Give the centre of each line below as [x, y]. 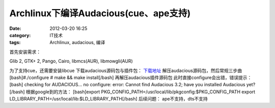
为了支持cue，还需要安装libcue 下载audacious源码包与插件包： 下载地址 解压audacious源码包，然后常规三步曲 [126, 70]
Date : [15, 28]
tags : [15, 43]
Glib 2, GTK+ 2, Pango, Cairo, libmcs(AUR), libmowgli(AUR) [71, 61]
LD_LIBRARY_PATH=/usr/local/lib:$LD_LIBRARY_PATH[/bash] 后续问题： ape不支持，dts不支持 [109, 99]
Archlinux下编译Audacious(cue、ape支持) [100, 13]
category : [20, 35]
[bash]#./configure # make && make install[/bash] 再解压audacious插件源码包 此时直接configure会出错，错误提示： [131, 77]
